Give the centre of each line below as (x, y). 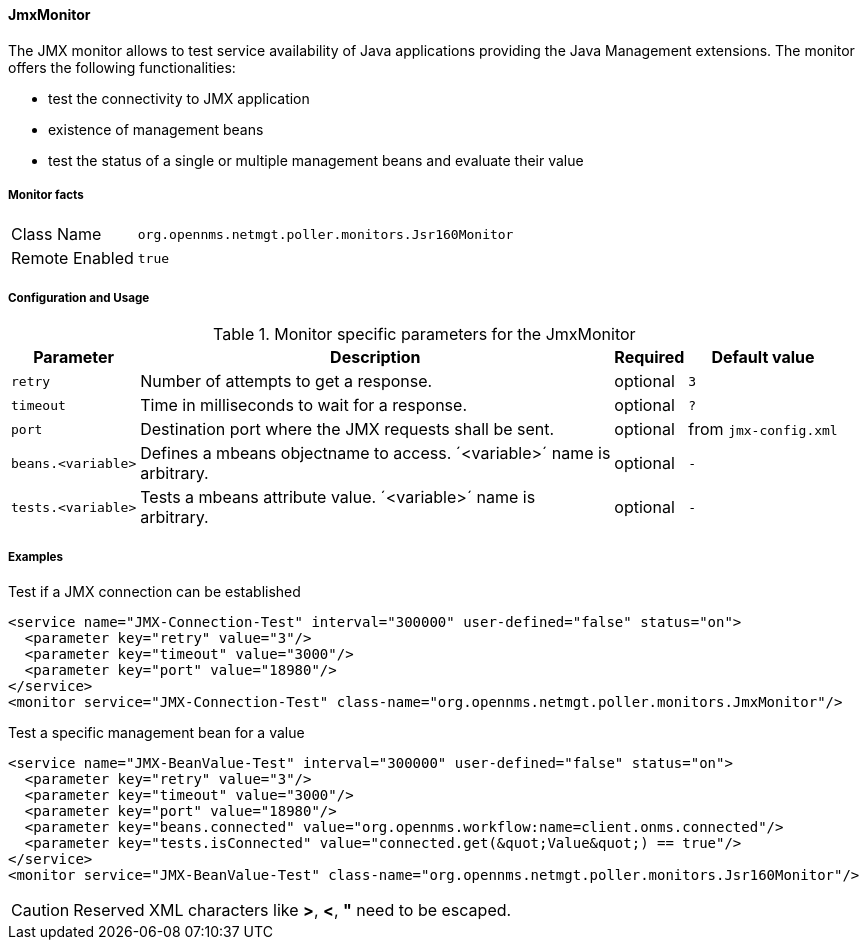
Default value (763, 357)
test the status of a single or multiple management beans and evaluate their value (316, 160)
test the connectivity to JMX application (179, 98)
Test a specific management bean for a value (156, 732)
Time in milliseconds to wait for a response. (303, 405)
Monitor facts (46, 195)
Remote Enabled (72, 258)
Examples (35, 556)
